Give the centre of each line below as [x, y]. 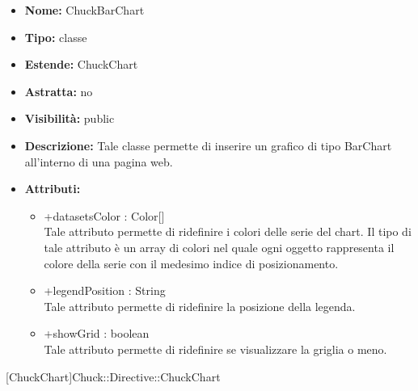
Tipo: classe [56, 37]
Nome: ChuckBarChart [84, 10]
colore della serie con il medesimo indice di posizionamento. [191, 263]
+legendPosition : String [105, 290]
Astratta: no [59, 91]
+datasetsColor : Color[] [104, 215]
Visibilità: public [70, 118]
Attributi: [53, 189]
